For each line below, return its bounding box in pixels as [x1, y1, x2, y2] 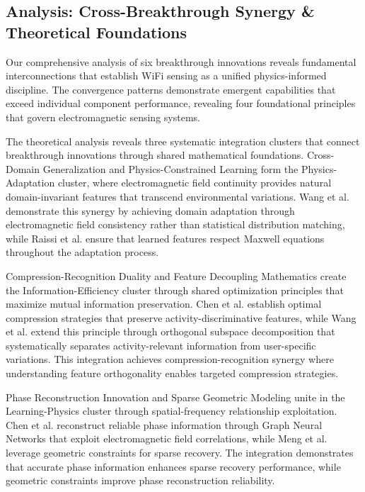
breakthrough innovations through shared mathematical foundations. [6, 147, 304, 162]
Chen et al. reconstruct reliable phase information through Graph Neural [6, 417, 323, 432]
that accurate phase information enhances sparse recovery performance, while [6, 459, 341, 474]
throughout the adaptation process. [6, 245, 159, 259]
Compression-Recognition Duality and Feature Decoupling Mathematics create [6, 268, 347, 283]
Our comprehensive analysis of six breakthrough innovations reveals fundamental [6, 54, 357, 69]
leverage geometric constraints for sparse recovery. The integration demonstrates [6, 445, 354, 460]
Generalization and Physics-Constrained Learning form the [42, 161, 299, 176]
